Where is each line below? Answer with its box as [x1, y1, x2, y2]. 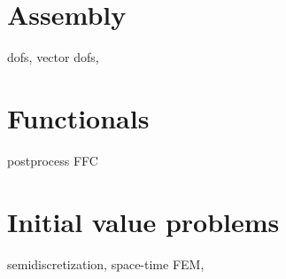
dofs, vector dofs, [7, 48, 99, 66]
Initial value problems [7, 203, 280, 239]
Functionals [7, 99, 150, 136]
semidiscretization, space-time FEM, [7, 254, 205, 273]
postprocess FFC [7, 151, 98, 169]
